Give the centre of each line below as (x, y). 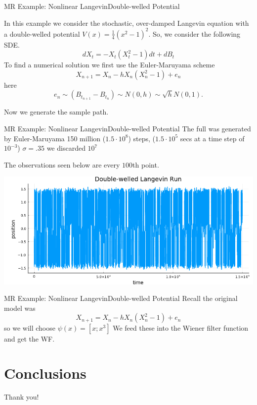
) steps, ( (142, 138)
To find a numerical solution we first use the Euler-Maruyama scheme (109, 65)
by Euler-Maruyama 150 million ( (55, 138)
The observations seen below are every (62, 164)
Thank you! (21, 397)
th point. (146, 164)
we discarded (66, 148)
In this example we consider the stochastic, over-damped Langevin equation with (127, 23)
